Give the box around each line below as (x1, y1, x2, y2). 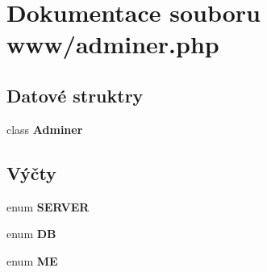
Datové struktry (6, 82, 144, 107)
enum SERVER (6, 198, 90, 215)
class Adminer (6, 120, 83, 137)
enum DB (6, 225, 56, 242)
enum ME (6, 252, 58, 269)
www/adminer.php (6, 27, 219, 61)
